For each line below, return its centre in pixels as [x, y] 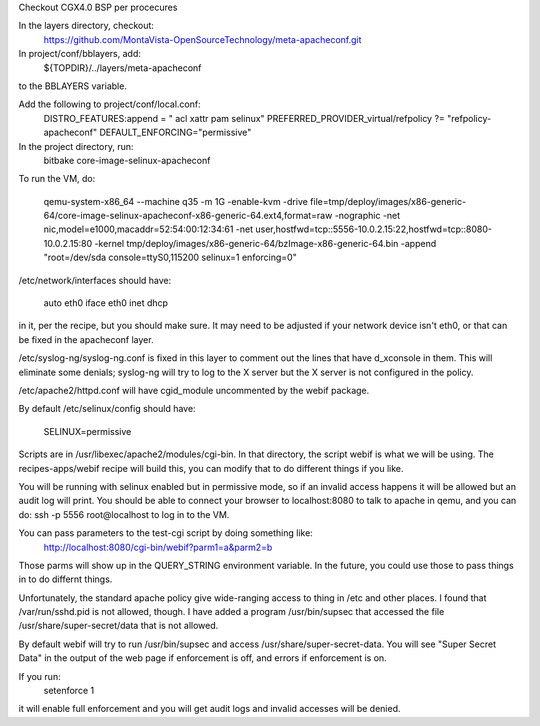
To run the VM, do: [57, 179]
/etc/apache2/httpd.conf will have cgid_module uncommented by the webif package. [194, 390]
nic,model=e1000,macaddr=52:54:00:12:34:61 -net [148, 229]
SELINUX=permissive [87, 431]
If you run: [39, 676]
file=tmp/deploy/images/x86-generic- [388, 201]
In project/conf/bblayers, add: [80, 54]
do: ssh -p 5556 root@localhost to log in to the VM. [124, 514]
